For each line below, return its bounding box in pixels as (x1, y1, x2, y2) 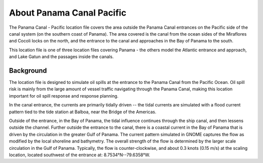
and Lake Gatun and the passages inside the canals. (9, 54, 114, 60)
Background (9, 66, 47, 75)
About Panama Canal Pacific (9, 7, 127, 18)
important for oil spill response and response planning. (9, 93, 119, 99)
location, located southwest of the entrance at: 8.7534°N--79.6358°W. (9, 152, 150, 158)
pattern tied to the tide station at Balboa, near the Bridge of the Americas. (9, 109, 157, 115)
